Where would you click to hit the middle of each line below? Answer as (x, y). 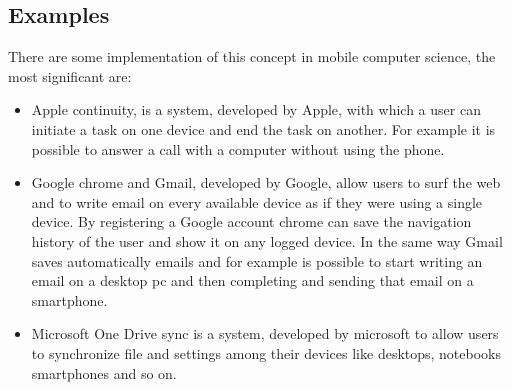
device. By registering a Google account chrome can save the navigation (251, 221)
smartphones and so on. (104, 372)
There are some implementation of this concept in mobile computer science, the (252, 56)
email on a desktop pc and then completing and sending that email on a (252, 280)
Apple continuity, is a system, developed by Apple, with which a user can (256, 109)
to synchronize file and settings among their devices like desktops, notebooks (266, 352)
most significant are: (70, 75)
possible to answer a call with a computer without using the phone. (238, 148)
